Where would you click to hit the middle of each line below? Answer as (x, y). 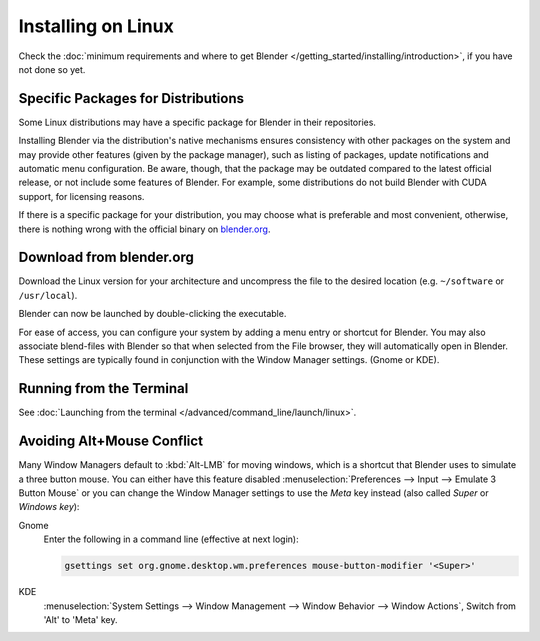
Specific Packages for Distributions (131, 98)
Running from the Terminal (103, 388)
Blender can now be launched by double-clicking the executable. (152, 314)
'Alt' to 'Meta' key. (81, 619)
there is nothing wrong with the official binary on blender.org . (144, 229)
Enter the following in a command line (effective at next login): (171, 539)
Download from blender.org (106, 257)
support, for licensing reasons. (81, 196)
